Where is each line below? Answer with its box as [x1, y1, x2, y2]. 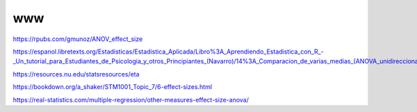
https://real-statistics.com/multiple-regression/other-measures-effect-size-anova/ [13, 95, 250, 104]
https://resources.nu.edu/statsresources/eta [13, 70, 140, 78]
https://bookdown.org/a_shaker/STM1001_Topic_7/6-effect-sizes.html [13, 83, 212, 91]
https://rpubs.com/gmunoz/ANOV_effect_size [13, 35, 143, 43]
